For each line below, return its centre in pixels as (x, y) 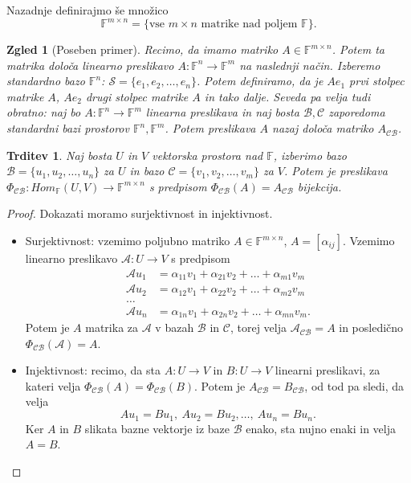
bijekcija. (319, 186)
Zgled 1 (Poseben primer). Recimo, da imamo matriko (142, 49)
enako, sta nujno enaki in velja (321, 428)
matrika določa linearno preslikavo (90, 65)
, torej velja (258, 327)
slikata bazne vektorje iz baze (157, 428)
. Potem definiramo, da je (260, 81)
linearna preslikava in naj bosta (222, 112)
